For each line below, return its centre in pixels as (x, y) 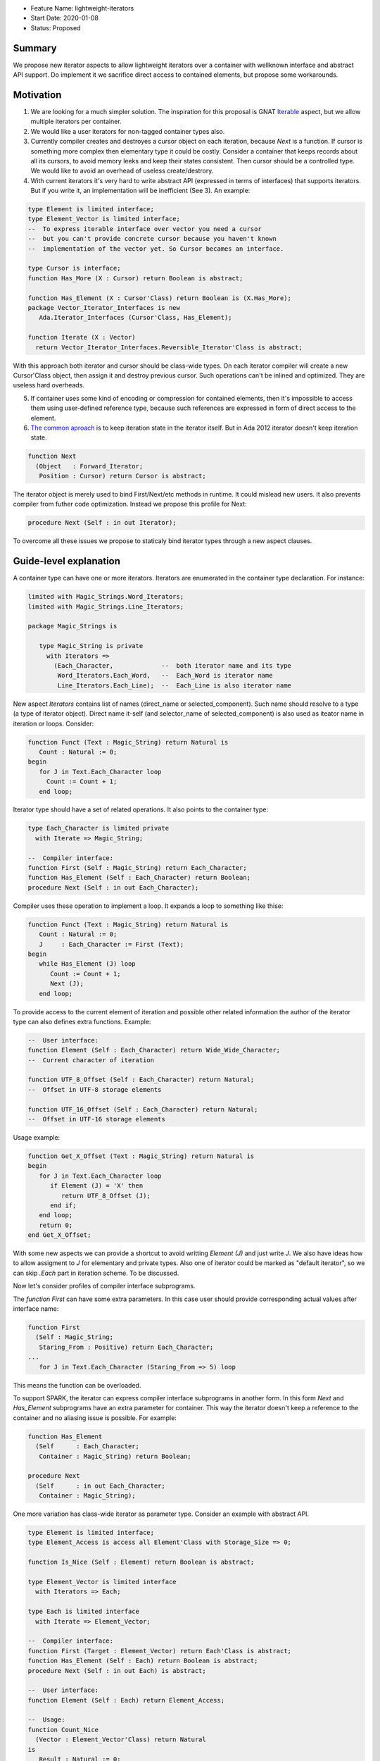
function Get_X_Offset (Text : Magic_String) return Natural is (141, 1156)
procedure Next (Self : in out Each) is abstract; (117, 1670)
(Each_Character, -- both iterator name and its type (173, 666)
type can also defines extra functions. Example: (82, 1021)
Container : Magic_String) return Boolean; (115, 1456)
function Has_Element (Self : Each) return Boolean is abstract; (143, 1661)
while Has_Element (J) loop (88, 964)
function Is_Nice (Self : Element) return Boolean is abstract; (141, 1562)
